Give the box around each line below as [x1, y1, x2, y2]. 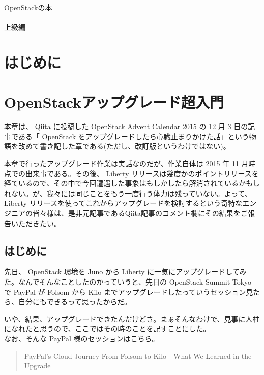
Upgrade [24, 360, 51, 371]
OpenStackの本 [4, 2, 52, 12]
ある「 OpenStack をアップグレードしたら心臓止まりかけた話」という [18, 131, 249, 141]
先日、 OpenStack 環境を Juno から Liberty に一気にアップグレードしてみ [4, 266, 247, 277]
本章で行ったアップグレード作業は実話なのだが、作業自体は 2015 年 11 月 [4, 158, 249, 169]
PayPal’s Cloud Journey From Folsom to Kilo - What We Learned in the [24, 350, 252, 361]
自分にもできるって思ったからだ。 [18, 296, 132, 307]
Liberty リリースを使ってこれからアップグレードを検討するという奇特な [4, 198, 243, 208]
